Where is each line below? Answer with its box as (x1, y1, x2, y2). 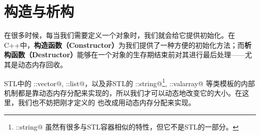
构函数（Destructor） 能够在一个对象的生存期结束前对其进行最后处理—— (4, 49, 245, 60)
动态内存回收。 (17, 59, 67, 69)
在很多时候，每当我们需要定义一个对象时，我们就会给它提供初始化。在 (4, 30, 235, 40)
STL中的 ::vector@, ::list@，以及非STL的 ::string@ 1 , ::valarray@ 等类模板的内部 (4, 76, 255, 88)
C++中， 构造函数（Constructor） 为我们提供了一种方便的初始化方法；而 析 (4, 39, 251, 50)
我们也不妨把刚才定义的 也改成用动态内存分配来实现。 (17, 97, 195, 108)
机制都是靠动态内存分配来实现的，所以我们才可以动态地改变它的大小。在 (4, 87, 242, 98)
